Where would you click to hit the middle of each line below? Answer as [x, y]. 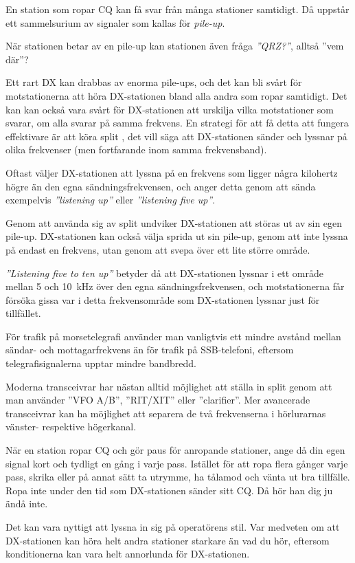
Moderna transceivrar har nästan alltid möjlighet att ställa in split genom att [169, 386]
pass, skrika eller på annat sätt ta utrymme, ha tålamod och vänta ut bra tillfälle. [178, 477]
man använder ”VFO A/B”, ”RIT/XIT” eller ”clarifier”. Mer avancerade [158, 400]
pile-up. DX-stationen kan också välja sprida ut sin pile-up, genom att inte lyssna [177, 236]
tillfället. [23, 313]
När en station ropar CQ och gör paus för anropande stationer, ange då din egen [175, 450]
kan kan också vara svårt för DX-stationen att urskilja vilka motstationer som [170, 109]
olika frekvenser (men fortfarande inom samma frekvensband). [136, 150]
